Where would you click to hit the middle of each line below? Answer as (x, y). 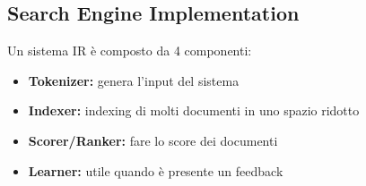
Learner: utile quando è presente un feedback (156, 170)
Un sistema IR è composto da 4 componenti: (130, 51)
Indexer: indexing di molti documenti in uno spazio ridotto (194, 110)
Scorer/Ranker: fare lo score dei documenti (153, 140)
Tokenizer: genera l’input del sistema (134, 80)
